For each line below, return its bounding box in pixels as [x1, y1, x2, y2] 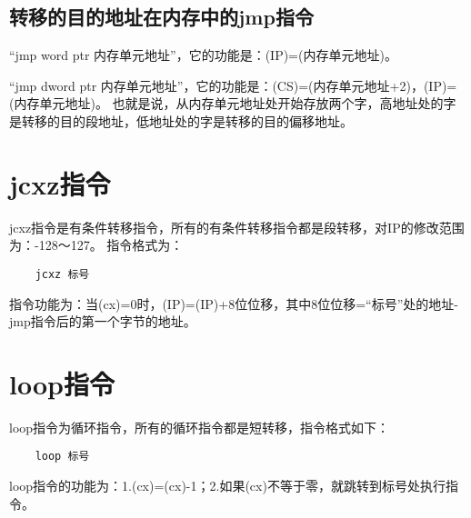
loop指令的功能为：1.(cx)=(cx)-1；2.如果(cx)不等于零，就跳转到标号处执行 [9, 476, 446, 495]
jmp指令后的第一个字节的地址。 [9, 312, 196, 331]
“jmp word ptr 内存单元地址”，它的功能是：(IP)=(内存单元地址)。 [9, 45, 397, 65]
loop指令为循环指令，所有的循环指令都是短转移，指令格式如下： [9, 417, 390, 436]
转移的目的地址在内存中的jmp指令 [9, 3, 314, 31]
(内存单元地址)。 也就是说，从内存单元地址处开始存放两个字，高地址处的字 [9, 94, 456, 113]
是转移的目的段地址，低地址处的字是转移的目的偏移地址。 [9, 111, 353, 130]
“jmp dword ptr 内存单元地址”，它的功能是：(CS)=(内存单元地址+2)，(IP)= [9, 75, 457, 95]
